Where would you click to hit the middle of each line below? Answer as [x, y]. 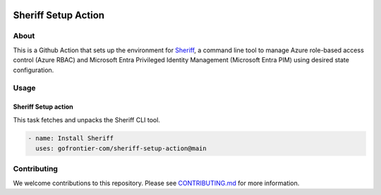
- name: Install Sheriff [71, 138]
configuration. [34, 70]
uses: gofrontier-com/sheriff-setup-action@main [121, 148]
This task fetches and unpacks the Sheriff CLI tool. [86, 119]
